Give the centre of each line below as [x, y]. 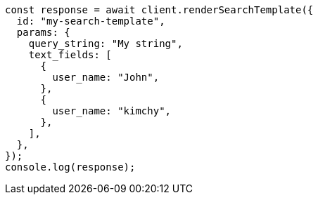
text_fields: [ [70, 55]
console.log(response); [70, 167]
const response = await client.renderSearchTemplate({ [159, 10]
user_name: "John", [106, 77]
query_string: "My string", [106, 44]
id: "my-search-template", [91, 21]
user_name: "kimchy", [112, 111]
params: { [43, 32]
